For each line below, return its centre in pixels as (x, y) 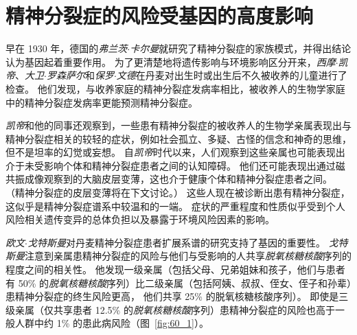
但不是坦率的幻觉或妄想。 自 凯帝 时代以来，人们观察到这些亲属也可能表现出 (175, 152)
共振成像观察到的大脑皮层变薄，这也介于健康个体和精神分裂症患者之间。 (169, 179)
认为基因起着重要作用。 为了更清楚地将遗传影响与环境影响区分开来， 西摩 (171, 61)
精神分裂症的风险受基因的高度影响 (160, 15)
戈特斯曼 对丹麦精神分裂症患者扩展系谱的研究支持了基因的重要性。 (176, 242)
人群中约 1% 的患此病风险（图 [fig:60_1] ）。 (112, 323)
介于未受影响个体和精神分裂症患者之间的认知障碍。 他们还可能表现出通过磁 (175, 165)
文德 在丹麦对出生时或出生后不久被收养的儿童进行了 (232, 75)
